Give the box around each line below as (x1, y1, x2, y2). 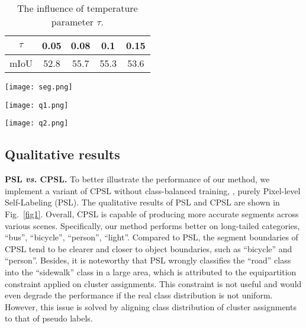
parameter (51, 15, 94, 28)
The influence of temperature (17, 1, 138, 15)
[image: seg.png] (5, 83, 73, 91)
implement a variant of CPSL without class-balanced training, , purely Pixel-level (5, 184, 301, 197)
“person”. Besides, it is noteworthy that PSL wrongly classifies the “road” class (5, 254, 291, 266)
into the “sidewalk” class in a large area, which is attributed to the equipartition (5, 265, 297, 278)
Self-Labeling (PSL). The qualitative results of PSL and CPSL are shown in (5, 196, 280, 208)
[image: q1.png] (5, 101, 69, 110)
